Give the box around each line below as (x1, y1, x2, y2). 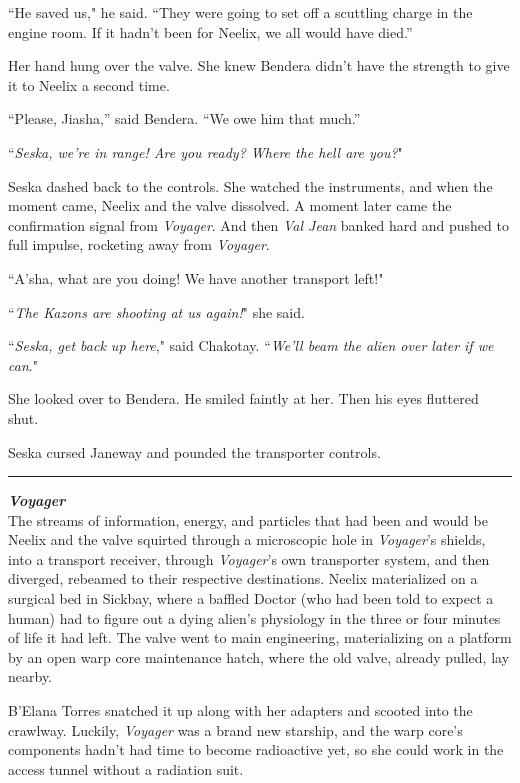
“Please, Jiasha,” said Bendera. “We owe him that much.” (8, 108, 361, 129)
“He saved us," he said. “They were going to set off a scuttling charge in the (8, 2, 473, 22)
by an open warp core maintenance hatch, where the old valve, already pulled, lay (8, 646, 510, 667)
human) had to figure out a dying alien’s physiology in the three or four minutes (8, 607, 501, 628)
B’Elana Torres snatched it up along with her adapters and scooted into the (8, 700, 473, 721)
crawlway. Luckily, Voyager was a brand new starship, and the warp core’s (8, 719, 463, 740)
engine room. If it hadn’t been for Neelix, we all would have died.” (8, 21, 413, 42)
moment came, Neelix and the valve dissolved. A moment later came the (8, 195, 452, 216)
